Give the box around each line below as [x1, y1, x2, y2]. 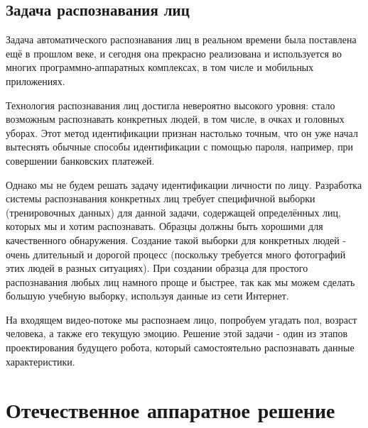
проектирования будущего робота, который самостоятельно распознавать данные [6, 340, 355, 355]
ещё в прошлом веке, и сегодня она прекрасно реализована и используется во [6, 45, 342, 60]
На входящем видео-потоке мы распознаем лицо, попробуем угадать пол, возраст [6, 312, 357, 327]
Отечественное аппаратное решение [6, 395, 335, 424]
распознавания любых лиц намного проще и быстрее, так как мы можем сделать [6, 274, 355, 289]
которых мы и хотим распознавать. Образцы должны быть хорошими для [6, 219, 323, 234]
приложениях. [6, 73, 65, 88]
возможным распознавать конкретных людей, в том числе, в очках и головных [6, 111, 345, 126]
